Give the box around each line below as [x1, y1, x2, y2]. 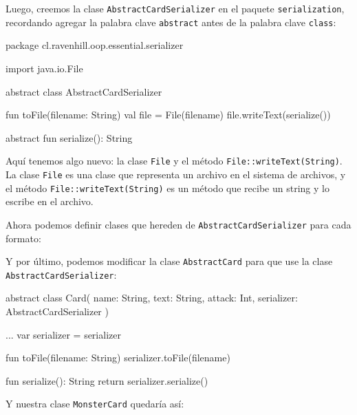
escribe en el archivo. [6, 194, 94, 209]
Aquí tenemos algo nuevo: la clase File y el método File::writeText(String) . [6, 153, 343, 168]
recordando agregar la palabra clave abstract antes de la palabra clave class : [6, 14, 336, 29]
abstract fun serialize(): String [6, 130, 133, 145]
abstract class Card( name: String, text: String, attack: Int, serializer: [6, 290, 298, 305]
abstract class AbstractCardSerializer [6, 84, 162, 98]
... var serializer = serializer [6, 327, 121, 341]
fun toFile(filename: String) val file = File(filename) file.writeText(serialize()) [6, 107, 331, 122]
